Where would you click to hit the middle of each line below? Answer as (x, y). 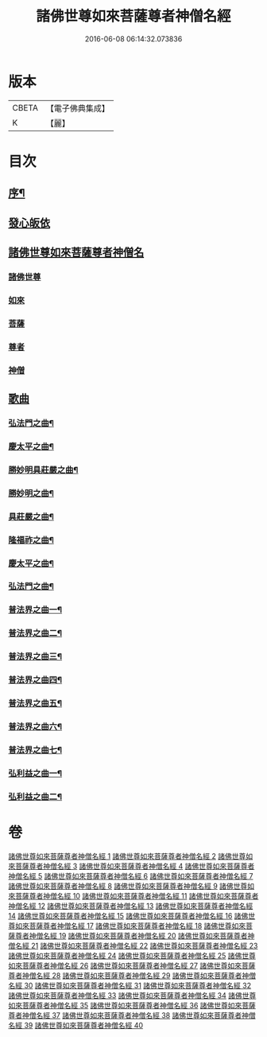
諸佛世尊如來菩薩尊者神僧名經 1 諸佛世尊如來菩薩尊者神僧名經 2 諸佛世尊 (127, 856)
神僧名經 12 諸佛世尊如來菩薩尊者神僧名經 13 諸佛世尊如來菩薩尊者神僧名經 (131, 906)
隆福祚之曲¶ (31, 540)
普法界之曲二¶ (35, 634)
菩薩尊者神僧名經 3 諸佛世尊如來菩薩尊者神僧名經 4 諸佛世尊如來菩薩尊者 (135, 866)
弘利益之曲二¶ (35, 797)
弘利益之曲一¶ (35, 773)
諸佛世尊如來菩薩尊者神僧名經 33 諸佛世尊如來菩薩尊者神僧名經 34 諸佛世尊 (132, 995)
